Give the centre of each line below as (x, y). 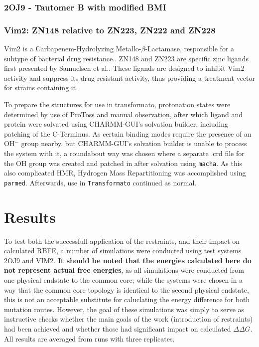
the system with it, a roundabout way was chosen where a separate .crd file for (124, 153)
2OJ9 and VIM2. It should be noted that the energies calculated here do (128, 260)
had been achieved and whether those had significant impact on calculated (118, 328)
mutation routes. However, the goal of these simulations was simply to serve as (124, 309)
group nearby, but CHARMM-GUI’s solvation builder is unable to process (134, 143)
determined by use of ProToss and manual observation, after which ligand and (124, 114)
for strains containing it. (41, 87)
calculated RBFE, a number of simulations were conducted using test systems (123, 251)
